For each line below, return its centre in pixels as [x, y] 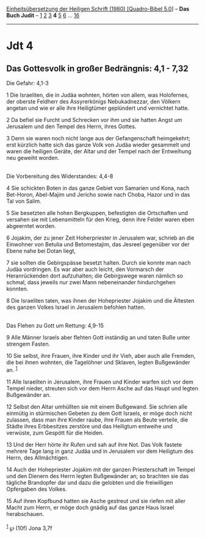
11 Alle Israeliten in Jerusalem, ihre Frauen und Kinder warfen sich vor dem [100, 382]
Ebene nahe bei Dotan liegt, [41, 251]
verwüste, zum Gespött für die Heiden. [55, 433]
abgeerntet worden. [31, 226]
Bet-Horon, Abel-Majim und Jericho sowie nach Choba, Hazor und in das [98, 195]
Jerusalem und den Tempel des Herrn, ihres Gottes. [71, 126]
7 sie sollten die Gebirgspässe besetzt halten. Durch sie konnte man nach [99, 263]
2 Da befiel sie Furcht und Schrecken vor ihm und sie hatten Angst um [94, 120]
